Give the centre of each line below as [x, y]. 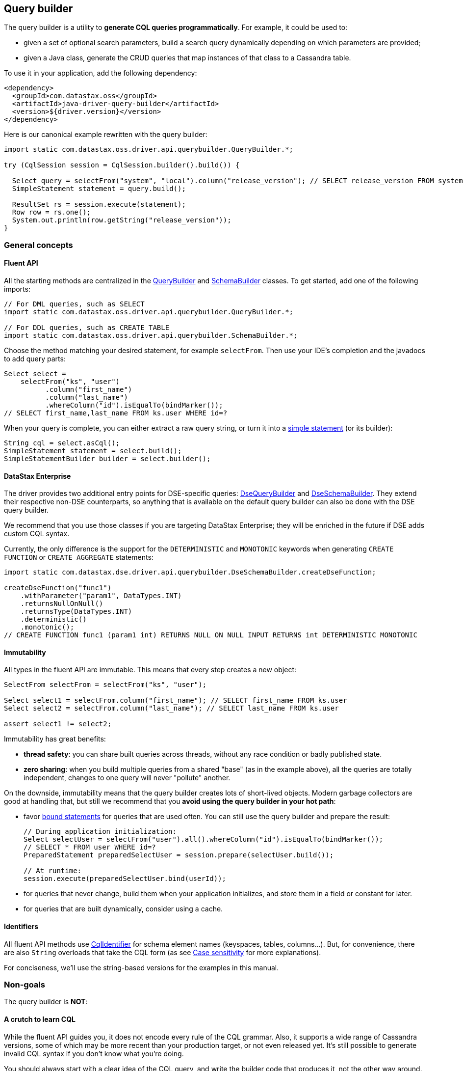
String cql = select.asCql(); [62, 443]
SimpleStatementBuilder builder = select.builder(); [107, 459]
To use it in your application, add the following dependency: [101, 73]
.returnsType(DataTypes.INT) [76, 612]
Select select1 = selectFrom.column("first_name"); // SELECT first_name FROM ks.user [176, 700]
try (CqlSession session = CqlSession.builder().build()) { [122, 165]
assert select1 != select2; [58, 724]
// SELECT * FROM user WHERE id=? [90, 847]
